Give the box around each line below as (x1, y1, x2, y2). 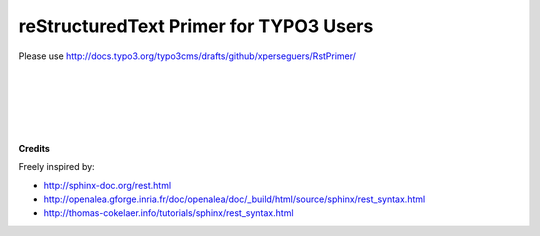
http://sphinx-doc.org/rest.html (43, 179, 172, 191)
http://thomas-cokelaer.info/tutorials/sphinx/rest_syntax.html (43, 207, 294, 219)
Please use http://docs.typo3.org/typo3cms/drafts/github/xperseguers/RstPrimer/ (18, 50, 357, 62)
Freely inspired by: (18, 161, 95, 173)
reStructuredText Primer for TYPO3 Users (18, 15, 374, 37)
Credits (18, 142, 50, 154)
